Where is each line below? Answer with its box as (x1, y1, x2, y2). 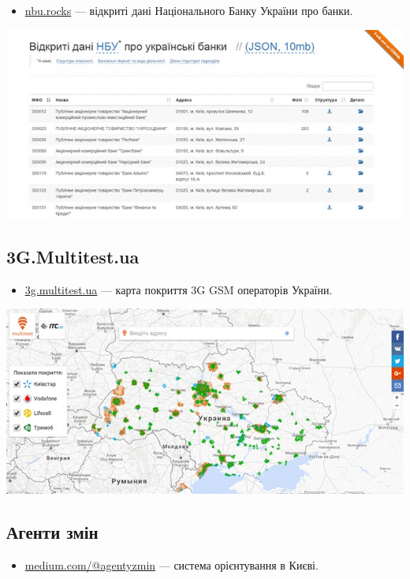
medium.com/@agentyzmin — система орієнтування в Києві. (24, 557, 319, 573)
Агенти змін (6, 520, 99, 544)
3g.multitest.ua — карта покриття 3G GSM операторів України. (24, 281, 333, 297)
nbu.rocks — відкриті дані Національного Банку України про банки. (24, 2, 353, 18)
